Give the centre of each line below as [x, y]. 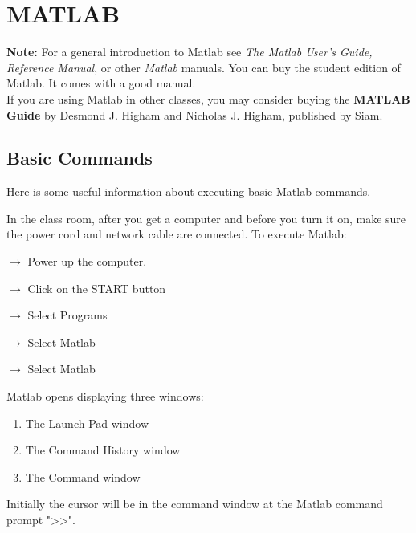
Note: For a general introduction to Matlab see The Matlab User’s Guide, [190, 52]
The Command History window [103, 450]
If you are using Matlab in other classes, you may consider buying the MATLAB [208, 98]
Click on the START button [97, 288]
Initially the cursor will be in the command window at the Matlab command [195, 504]
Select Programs [67, 315]
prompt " [29, 520]
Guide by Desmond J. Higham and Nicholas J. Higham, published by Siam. [195, 114]
